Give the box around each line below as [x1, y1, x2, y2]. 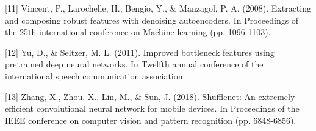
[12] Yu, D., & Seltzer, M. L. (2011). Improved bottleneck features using [5, 45, 275, 58]
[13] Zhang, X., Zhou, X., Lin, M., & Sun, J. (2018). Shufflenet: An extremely [5, 90, 295, 102]
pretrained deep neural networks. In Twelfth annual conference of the [5, 58, 264, 70]
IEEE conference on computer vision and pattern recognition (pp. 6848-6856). [5, 113, 296, 126]
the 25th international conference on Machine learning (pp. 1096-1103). [5, 25, 271, 38]
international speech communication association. [5, 69, 185, 82]
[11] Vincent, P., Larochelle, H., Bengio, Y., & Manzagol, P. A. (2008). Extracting [5, 2, 311, 14]
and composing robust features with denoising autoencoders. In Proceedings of [5, 13, 299, 26]
